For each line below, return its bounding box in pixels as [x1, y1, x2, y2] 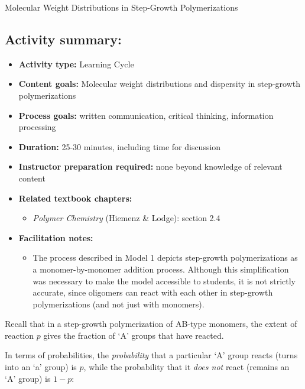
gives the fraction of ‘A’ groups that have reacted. [43, 329, 224, 341]
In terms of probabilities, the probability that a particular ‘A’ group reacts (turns [5, 349, 298, 361]
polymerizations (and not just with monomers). [33, 297, 205, 310]
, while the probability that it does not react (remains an [83, 361, 290, 373]
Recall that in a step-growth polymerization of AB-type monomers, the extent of [5, 317, 297, 330]
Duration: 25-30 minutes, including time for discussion [18, 140, 221, 153]
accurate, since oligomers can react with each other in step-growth [33, 286, 273, 299]
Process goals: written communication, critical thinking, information [18, 109, 274, 121]
